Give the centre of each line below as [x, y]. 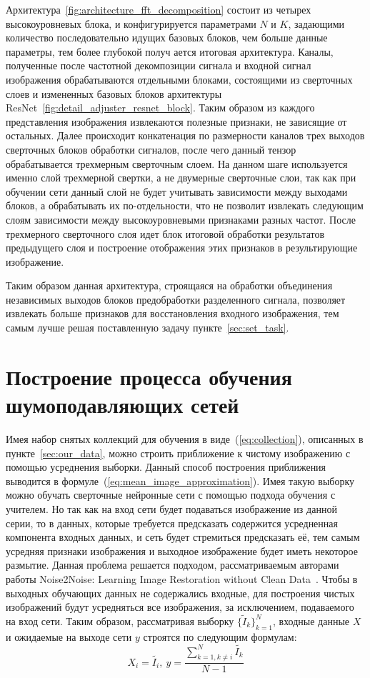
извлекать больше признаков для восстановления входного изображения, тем [172, 313]
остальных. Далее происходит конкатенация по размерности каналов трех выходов [185, 135]
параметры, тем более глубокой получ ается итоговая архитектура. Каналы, [170, 51]
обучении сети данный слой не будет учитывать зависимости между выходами [177, 191]
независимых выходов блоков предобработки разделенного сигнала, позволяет [176, 299]
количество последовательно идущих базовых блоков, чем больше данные [167, 38]
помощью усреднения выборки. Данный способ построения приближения [166, 467]
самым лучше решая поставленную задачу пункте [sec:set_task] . [147, 328]
